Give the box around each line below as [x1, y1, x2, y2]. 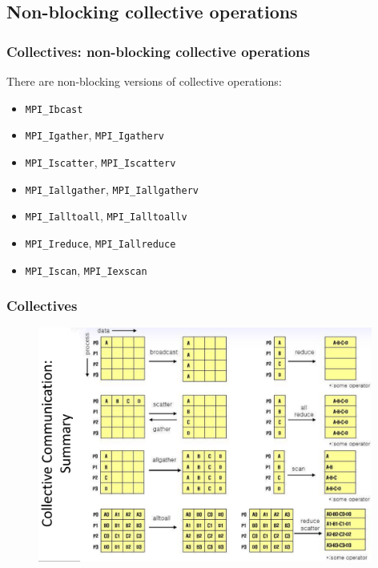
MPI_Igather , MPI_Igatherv [25, 127, 165, 143]
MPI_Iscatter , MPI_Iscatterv [25, 153, 176, 170]
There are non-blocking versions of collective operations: [6, 73, 282, 89]
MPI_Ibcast [25, 103, 83, 115]
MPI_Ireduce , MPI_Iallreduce [25, 234, 176, 251]
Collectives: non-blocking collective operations [6, 41, 310, 61]
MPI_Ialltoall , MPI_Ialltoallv [25, 207, 187, 224]
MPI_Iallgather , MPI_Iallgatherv [25, 180, 199, 197]
